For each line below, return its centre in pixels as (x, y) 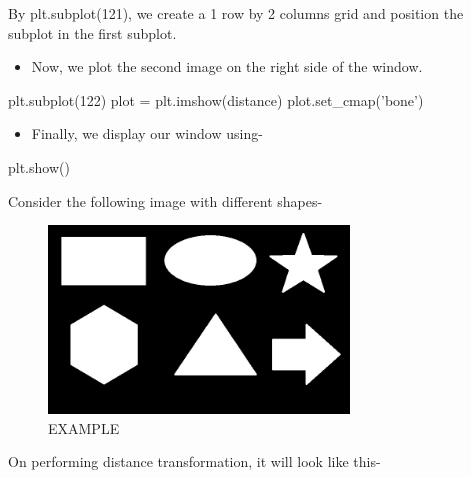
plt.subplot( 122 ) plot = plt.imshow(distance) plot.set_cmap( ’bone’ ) (216, 99)
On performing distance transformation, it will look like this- (194, 461)
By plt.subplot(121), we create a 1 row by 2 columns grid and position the (236, 13)
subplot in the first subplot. (92, 32)
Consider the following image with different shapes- (165, 200)
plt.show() (39, 166)
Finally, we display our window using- (147, 133)
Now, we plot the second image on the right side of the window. (227, 66)
